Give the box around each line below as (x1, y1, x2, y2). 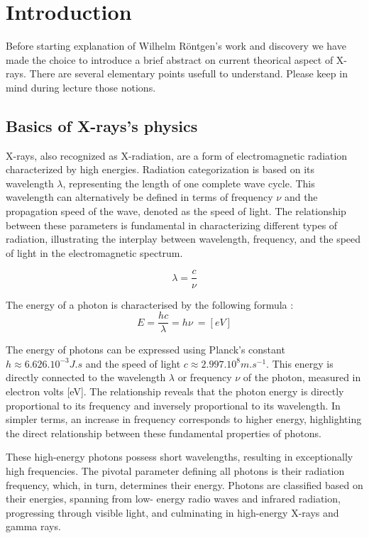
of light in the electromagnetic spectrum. (6, 245, 183, 260)
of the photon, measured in (243, 370, 361, 385)
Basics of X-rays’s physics (6, 114, 198, 136)
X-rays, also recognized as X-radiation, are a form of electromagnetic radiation (6, 148, 348, 163)
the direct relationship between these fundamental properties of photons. (6, 425, 321, 440)
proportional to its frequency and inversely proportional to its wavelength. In (6, 397, 341, 412)
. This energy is (266, 356, 334, 370)
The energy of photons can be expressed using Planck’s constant (6, 342, 285, 357)
